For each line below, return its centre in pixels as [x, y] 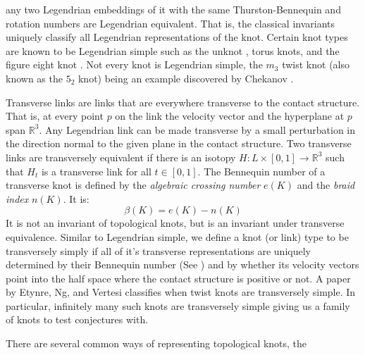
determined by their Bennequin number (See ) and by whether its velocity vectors [182, 264]
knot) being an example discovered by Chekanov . [186, 78]
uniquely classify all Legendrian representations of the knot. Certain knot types [177, 37]
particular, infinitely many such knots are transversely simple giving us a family [178, 305]
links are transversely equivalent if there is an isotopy [121, 157]
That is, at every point [55, 116]
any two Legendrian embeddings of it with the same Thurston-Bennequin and [173, 9]
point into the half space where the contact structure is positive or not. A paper [178, 278]
